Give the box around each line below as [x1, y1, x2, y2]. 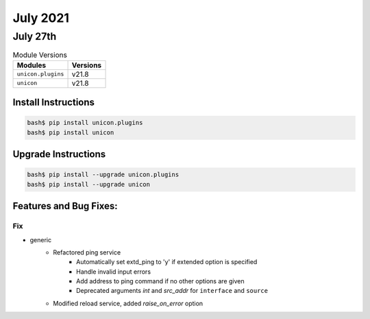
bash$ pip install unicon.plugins [27, 119, 143, 127]
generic [29, 235, 51, 244]
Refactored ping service [53, 248, 121, 257]
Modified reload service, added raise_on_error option [53, 299, 203, 307]
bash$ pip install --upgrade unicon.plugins [27, 171, 180, 178]
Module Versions [12, 50, 68, 60]
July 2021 [12, 10, 70, 25]
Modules [16, 60, 47, 70]
